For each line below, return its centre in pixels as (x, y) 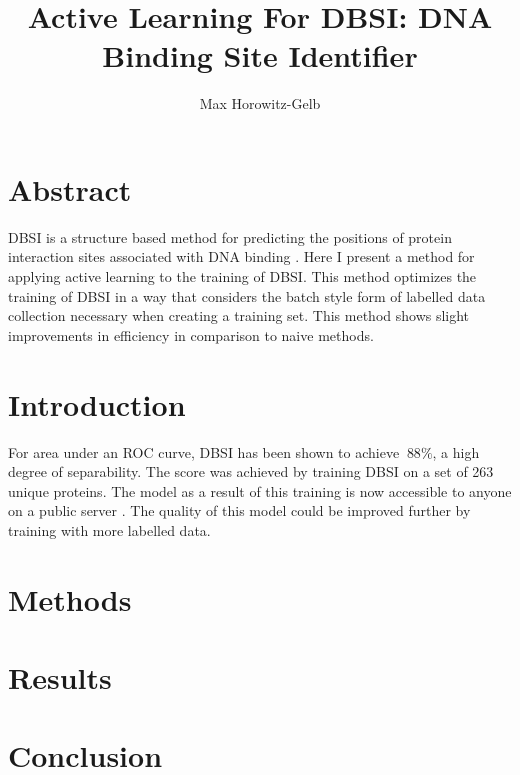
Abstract (70, 188)
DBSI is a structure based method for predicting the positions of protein (230, 236)
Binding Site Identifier (260, 55)
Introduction (97, 403)
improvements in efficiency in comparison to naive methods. (191, 334)
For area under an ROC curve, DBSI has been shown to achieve (204, 451)
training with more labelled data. (109, 529)
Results (60, 677)
